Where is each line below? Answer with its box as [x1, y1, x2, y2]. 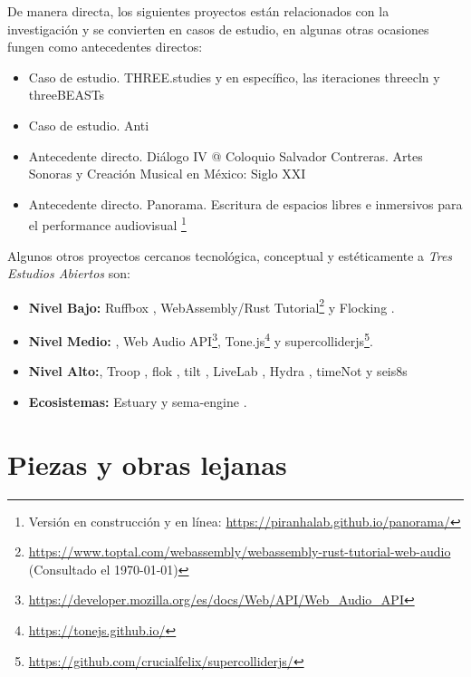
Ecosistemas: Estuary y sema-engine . [28, 392, 247, 411]
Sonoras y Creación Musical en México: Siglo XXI [28, 164, 306, 183]
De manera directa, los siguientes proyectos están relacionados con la [7, 2, 389, 20]
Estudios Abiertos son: [7, 264, 130, 283]
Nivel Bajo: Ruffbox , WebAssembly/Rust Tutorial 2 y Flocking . [28, 295, 395, 316]
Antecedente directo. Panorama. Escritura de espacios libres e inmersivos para [28, 194, 463, 213]
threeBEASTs [28, 85, 105, 104]
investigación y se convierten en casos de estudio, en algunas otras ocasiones [7, 19, 429, 38]
